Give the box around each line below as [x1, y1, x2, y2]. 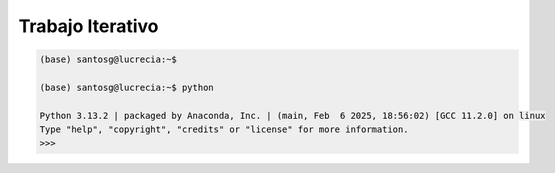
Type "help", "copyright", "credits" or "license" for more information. [39, 124, 409, 135]
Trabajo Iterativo [18, 15, 159, 37]
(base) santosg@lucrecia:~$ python [39, 81, 214, 93]
